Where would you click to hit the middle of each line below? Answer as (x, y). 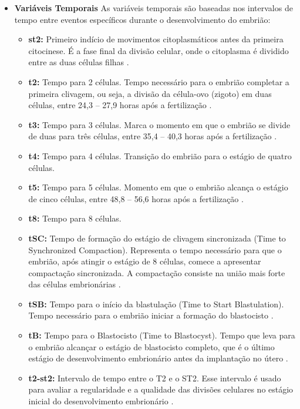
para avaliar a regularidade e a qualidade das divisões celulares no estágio (161, 389)
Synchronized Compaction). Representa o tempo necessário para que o (155, 249)
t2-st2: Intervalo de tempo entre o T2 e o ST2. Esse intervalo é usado (155, 378)
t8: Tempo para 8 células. (75, 218)
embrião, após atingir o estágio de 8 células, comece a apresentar (145, 261)
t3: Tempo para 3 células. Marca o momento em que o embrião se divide (159, 124)
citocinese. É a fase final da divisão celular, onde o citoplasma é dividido (159, 50)
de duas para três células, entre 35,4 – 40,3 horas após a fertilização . (153, 136)
